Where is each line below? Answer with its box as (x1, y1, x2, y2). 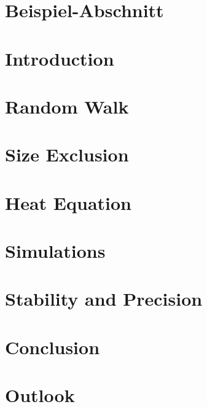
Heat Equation (5, 190, 131, 215)
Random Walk (5, 93, 129, 118)
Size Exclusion (5, 142, 129, 167)
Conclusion (5, 334, 100, 359)
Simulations (5, 238, 106, 263)
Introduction (5, 45, 114, 71)
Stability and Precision (5, 286, 203, 311)
